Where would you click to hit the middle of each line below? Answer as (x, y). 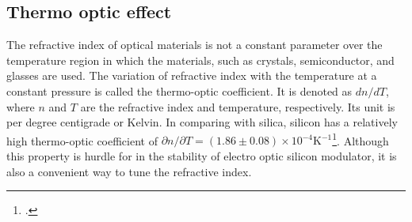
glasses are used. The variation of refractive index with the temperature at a (192, 75)
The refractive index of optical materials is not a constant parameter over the (195, 45)
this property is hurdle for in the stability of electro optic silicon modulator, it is (202, 156)
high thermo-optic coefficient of (82, 140)
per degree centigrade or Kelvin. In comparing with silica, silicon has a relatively (202, 122)
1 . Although (360, 139)
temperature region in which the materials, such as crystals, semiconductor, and (200, 60)
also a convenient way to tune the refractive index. (129, 171)
